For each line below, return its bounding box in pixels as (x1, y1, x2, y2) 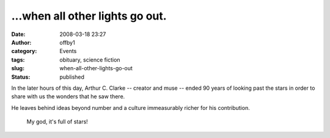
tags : (11, 56, 25, 64)
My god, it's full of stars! (26, 118, 88, 125)
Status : (11, 73, 31, 81)
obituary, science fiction (59, 56, 120, 64)
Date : (11, 31, 26, 38)
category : (11, 48, 37, 55)
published (59, 73, 85, 81)
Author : (11, 38, 32, 46)
